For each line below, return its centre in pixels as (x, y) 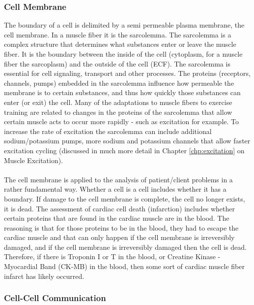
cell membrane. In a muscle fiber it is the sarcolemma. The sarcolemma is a (118, 34)
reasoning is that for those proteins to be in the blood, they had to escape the (121, 227)
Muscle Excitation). (34, 160)
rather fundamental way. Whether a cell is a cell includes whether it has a (115, 189)
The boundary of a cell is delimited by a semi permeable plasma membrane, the (124, 25)
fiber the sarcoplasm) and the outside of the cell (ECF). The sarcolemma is (117, 63)
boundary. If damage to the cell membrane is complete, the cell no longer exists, (125, 198)
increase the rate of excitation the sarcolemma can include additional (108, 131)
